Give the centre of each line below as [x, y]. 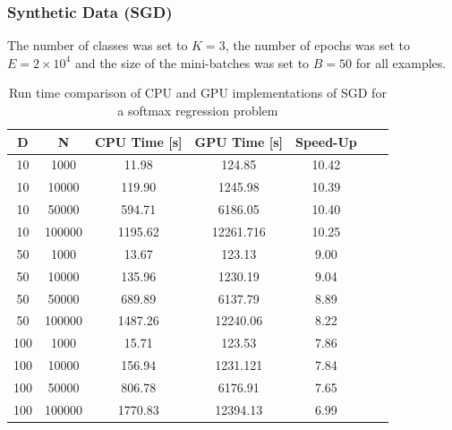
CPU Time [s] [139, 141]
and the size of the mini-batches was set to [192, 62]
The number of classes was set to [98, 45]
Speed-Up [326, 141]
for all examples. [401, 62]
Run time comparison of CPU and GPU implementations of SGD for [197, 93]
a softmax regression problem [198, 110]
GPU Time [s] [239, 141]
